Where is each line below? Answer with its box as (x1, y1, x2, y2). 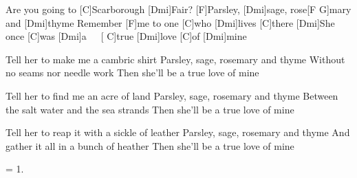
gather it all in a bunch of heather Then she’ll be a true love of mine (6, 138, 294, 153)
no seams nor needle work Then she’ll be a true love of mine (6, 65, 259, 80)
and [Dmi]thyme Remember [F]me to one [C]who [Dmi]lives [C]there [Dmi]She (6, 15, 335, 30)
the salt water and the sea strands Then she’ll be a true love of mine (6, 102, 294, 116)
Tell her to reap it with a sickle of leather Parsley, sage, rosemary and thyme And (6, 125, 350, 140)
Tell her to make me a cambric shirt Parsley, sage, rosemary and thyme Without (6, 52, 345, 66)
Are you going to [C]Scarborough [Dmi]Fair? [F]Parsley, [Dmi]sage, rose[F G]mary (6, 2, 351, 16)
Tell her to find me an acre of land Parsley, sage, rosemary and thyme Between (6, 88, 338, 102)
